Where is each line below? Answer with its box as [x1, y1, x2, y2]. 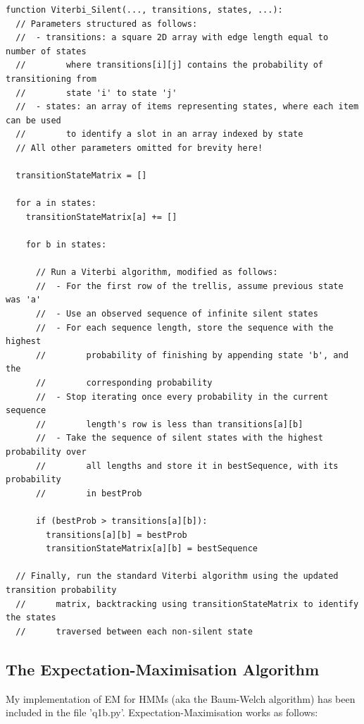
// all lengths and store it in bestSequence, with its [35, 460, 339, 471]
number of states [6, 46, 87, 56]
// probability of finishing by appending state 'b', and [35, 350, 349, 360]
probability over [6, 447, 87, 457]
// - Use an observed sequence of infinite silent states [35, 309, 318, 319]
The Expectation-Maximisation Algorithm [6, 658, 320, 680]
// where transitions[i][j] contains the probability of [15, 60, 324, 70]
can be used [6, 115, 61, 125]
